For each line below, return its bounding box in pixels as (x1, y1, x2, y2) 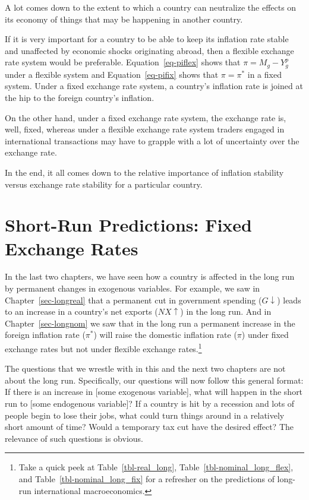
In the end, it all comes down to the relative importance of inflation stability (5, 166, 284, 178)
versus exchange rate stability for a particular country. (5, 178, 203, 190)
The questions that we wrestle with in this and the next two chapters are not (5, 362, 286, 375)
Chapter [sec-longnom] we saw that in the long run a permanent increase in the (5, 317, 295, 329)
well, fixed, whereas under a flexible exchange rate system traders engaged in (5, 123, 285, 135)
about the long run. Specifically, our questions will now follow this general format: (5, 374, 304, 386)
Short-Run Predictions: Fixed (5, 213, 252, 237)
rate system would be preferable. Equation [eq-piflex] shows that (5, 56, 241, 68)
